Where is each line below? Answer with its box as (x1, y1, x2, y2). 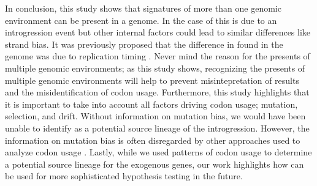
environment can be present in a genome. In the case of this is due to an (5, 13, 277, 26)
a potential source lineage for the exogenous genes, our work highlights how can (5, 157, 304, 170)
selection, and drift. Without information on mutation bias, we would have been (5, 110, 306, 122)
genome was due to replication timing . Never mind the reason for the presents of (5, 50, 310, 62)
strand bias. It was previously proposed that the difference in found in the (5, 37, 283, 50)
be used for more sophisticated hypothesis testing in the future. (5, 169, 243, 182)
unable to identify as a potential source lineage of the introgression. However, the (5, 121, 310, 134)
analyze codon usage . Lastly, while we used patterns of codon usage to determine (5, 146, 312, 158)
